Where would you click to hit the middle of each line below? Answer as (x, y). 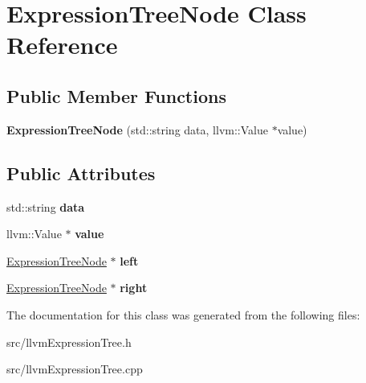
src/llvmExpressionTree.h (69, 342)
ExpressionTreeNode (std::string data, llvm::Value (137, 129)
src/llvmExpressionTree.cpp (75, 369)
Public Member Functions (116, 95)
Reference (62, 45)
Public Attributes (81, 173)
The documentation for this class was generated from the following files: (183, 314)
